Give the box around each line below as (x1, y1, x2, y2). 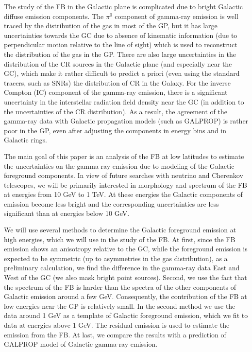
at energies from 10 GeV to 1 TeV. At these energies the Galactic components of (4, 189, 243, 199)
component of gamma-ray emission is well (115, 11, 238, 21)
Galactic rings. (4, 135, 47, 145)
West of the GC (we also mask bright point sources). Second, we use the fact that (4, 272, 247, 282)
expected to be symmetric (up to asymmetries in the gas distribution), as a (4, 253, 228, 263)
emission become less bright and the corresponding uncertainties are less (4, 198, 219, 209)
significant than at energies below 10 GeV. (4, 208, 130, 218)
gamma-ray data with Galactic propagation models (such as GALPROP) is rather (4, 116, 249, 126)
